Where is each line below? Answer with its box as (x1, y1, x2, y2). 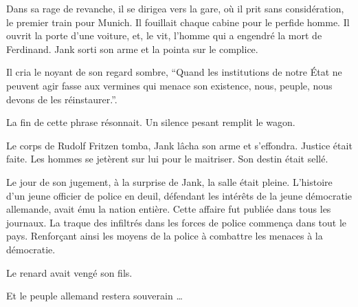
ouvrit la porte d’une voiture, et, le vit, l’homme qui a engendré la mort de (6, 28, 322, 43)
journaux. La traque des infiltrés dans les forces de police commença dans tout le (6, 215, 347, 229)
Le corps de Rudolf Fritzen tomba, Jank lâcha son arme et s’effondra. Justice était (6, 138, 353, 152)
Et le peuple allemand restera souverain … (6, 288, 183, 303)
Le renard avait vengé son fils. (6, 265, 133, 279)
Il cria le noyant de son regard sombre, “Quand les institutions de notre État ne (6, 65, 342, 79)
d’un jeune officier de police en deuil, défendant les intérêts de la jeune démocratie (6, 188, 353, 202)
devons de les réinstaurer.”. (6, 92, 118, 106)
